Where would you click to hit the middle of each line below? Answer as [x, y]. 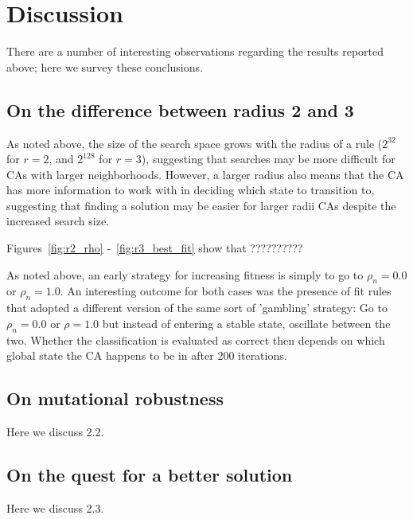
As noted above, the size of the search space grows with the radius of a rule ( [195, 143]
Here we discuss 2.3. [55, 507]
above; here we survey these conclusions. [105, 66]
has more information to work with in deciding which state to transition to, [191, 190]
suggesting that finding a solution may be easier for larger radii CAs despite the [201, 205]
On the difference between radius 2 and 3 [180, 109]
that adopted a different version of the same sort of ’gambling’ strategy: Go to [197, 308]
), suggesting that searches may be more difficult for [268, 159]
